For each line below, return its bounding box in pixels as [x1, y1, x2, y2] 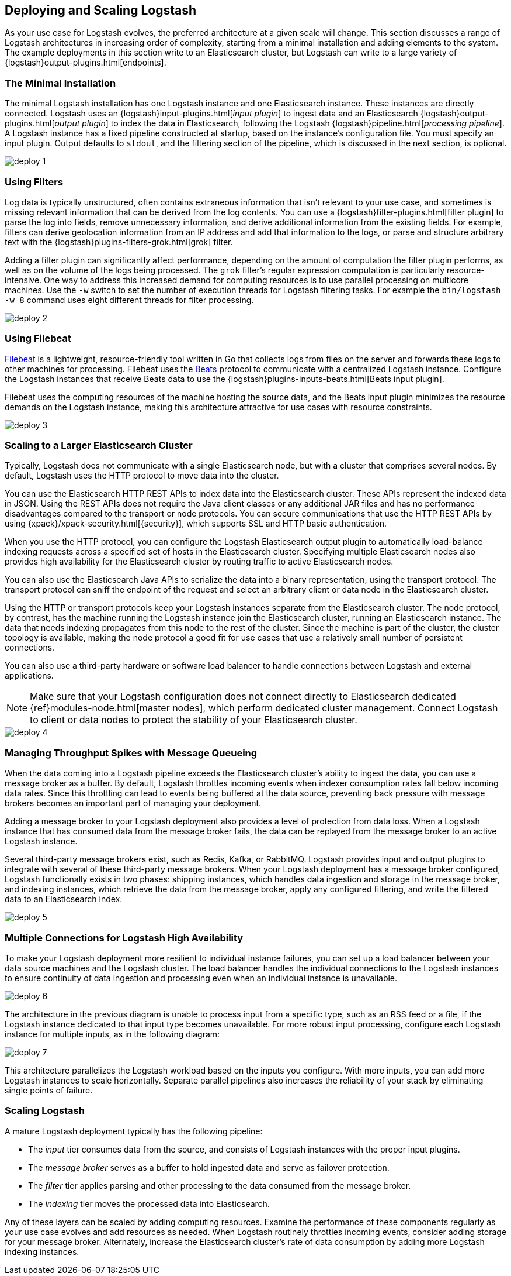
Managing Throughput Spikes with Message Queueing [5, 747, 258, 759]
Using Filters [5, 176, 64, 188]
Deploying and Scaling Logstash [5, 3, 197, 18]
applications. [5, 670, 54, 681]
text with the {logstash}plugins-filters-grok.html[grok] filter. [5, 236, 233, 247]
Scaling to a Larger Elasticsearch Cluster [5, 439, 193, 452]
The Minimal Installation [5, 77, 116, 89]
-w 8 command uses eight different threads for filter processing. [5, 294, 254, 305]
